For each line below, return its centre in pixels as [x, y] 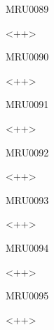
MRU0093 [27, 199]
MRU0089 [27, 9]
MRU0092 [27, 152]
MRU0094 [27, 247]
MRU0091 [27, 104]
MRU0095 [27, 296]
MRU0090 [27, 57]
